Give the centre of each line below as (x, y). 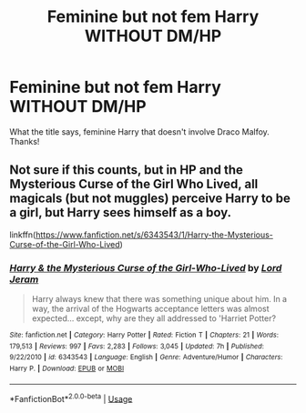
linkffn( (23, 235)
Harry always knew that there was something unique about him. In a (159, 299)
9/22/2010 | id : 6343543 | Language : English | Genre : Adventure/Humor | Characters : (146, 358)
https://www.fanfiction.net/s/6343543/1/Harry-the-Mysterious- (154, 235)
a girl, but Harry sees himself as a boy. (121, 212)
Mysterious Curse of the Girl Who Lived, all (134, 184)
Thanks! (25, 141)
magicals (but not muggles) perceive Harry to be (150, 199)
